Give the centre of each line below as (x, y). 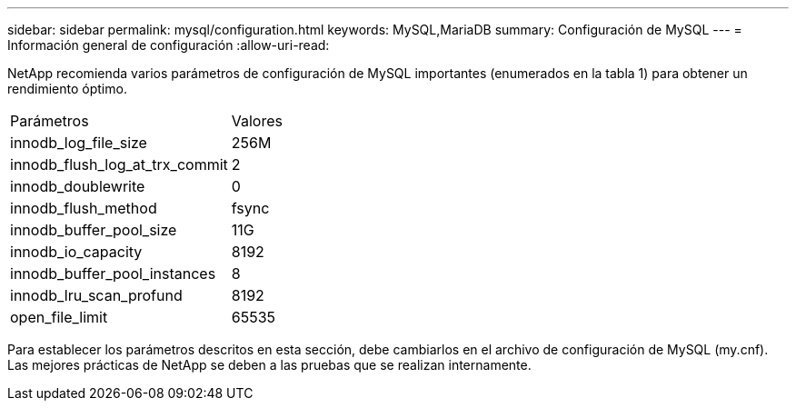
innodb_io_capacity (76, 252)
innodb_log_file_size (79, 143)
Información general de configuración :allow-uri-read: (169, 45)
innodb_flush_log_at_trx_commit (119, 164)
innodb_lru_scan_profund (96, 295)
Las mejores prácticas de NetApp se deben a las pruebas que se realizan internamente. (269, 365)
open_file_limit (59, 317)
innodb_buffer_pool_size (94, 230)
